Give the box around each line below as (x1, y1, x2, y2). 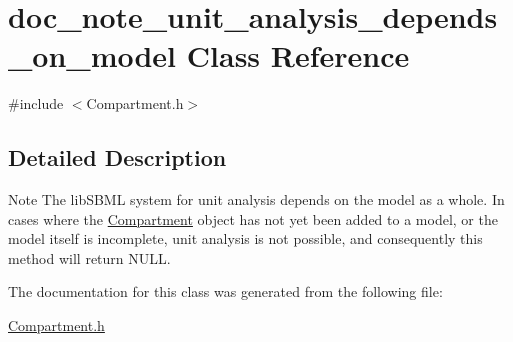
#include (8, 93, 64, 114)
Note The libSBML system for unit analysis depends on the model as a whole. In (8, 189, 505, 210)
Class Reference (186, 35, 410, 76)
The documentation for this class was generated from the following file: (8, 281, 443, 302)
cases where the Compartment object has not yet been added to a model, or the (8, 208, 498, 229)
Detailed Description (8, 142, 227, 173)
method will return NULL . (8, 247, 171, 268)
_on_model (8, 35, 177, 76)
